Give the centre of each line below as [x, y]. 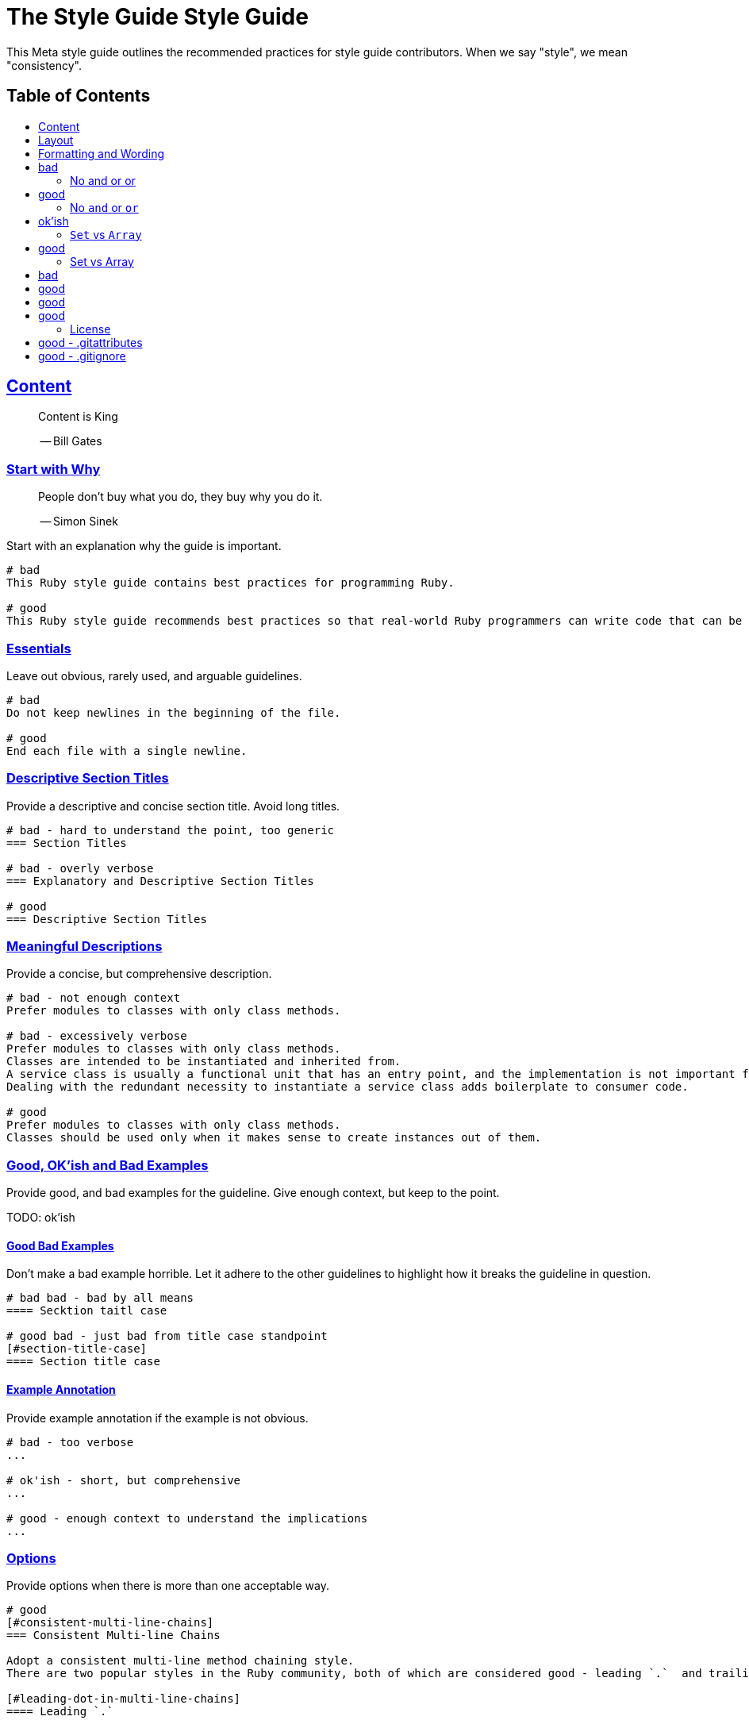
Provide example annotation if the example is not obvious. [157, 1418]
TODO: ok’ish [41, 1218]
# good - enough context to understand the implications [187, 1518]
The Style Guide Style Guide [157, 17]
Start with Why [54, 469]
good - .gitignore [82, 356]
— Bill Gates [71, 441]
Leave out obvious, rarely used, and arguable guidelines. [154, 675]
